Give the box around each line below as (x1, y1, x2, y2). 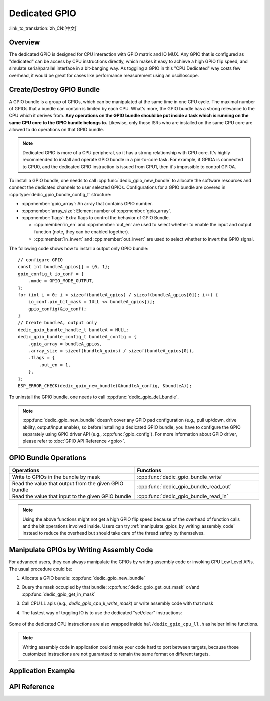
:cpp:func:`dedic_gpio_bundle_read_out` (137, 483, 232, 490)
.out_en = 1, (39, 362, 71, 368)
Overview (9, 38, 40, 47)
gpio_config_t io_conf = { (18, 271, 84, 277)
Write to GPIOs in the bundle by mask (12, 474, 100, 481)
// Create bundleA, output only (18, 320, 97, 326)
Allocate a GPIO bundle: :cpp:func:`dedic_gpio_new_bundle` (21, 575, 145, 581)
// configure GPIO (18, 257, 63, 263)
